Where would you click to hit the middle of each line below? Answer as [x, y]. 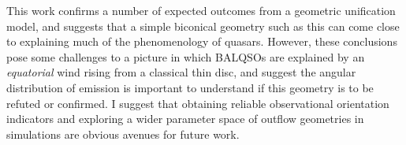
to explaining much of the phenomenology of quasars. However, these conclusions [202, 41]
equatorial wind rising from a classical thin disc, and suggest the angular [181, 72]
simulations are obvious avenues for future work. [123, 134]
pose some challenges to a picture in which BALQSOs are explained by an [186, 56]
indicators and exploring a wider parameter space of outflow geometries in [185, 119]
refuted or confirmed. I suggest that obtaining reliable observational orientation [198, 103]
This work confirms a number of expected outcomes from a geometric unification [201, 10]
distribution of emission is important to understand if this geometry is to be [190, 87]
